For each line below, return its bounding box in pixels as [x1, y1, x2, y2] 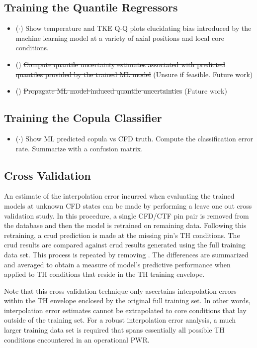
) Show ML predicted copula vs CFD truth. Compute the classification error [20, 133, 254, 143]
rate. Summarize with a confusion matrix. [15, 143, 143, 153]
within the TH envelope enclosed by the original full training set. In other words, [4, 295, 251, 306]
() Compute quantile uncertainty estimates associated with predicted [15, 59, 225, 69]
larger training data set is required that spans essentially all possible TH [4, 325, 225, 335]
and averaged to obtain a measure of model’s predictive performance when [4, 259, 231, 269]
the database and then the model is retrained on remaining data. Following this [4, 220, 247, 231]
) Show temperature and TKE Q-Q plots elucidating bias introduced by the [20, 23, 252, 33]
